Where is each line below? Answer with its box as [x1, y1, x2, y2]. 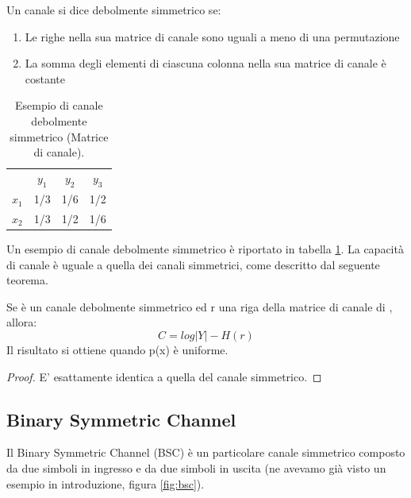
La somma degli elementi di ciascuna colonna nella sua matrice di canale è [25, 55, 386, 71]
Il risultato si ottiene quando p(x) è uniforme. [6, 341, 229, 357]
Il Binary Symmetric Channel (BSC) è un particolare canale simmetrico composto [6, 444, 405, 461]
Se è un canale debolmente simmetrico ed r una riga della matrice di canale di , [6, 298, 393, 315]
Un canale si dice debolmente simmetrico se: [6, 2, 221, 17]
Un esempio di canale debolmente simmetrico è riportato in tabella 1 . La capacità [6, 240, 404, 257]
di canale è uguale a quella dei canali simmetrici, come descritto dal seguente [6, 256, 380, 272]
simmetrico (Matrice [10, 128, 109, 145]
